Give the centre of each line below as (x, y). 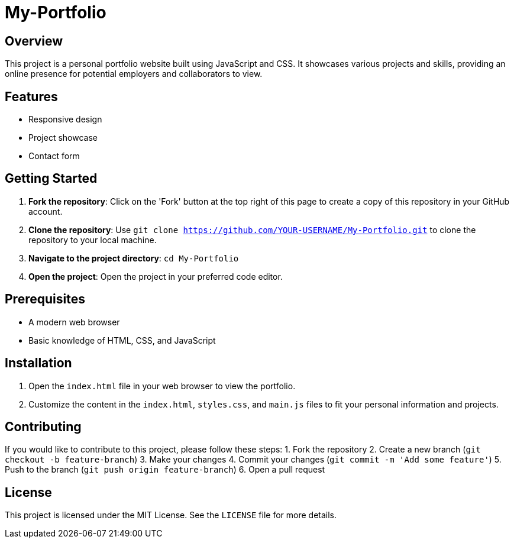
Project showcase (63, 138)
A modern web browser (74, 322)
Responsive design (65, 119)
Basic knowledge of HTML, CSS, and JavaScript (122, 340)
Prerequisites (45, 299)
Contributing (43, 426)
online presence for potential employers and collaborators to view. (134, 74)
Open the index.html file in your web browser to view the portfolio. (162, 386)
